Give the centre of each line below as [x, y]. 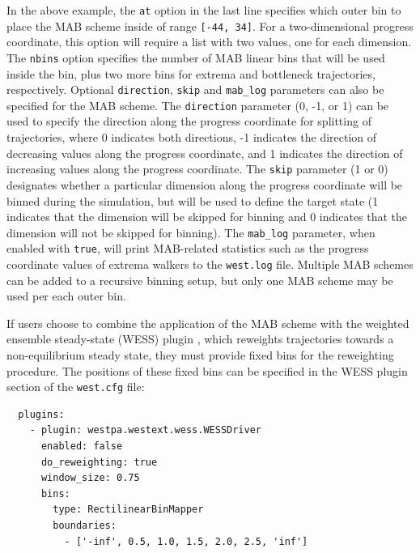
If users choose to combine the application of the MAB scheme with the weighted [208, 323]
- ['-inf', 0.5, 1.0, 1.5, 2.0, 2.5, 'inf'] [186, 541]
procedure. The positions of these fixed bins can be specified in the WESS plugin [207, 370]
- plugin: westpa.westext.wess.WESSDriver [145, 430]
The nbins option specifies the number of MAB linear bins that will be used [196, 57]
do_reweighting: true [99, 462]
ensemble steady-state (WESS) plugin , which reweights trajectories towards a [200, 339]
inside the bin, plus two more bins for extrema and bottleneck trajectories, [191, 73]
